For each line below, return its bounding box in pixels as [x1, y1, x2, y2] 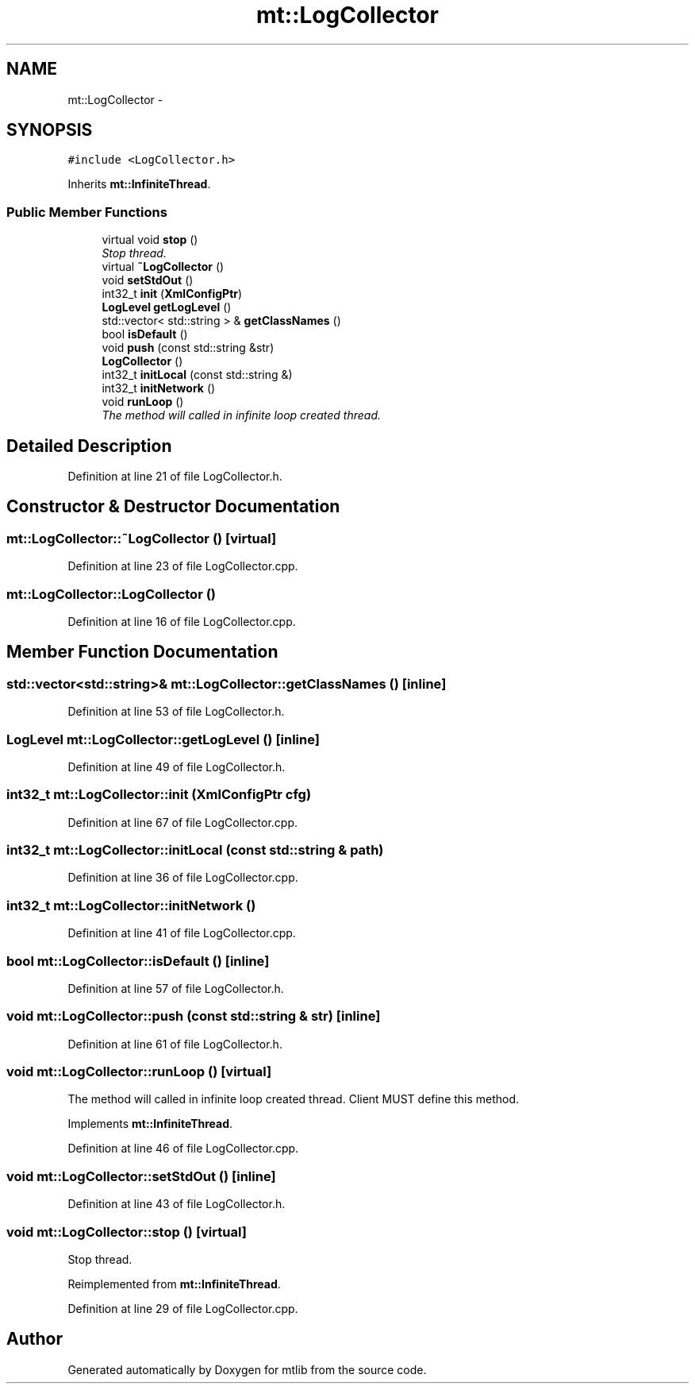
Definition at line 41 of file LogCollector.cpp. [67, 926, 296, 940]
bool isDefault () [102, 327, 188, 342]
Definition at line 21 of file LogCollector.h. [67, 469, 282, 484]
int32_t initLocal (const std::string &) [102, 368, 293, 382]
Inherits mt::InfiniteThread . [67, 177, 211, 191]
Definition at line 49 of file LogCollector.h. [67, 759, 286, 774]
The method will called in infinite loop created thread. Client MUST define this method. [67, 1092, 520, 1106]
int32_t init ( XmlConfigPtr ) [102, 287, 243, 301]
